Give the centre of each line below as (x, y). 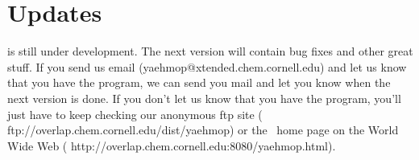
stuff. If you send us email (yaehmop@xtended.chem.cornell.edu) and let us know (207, 66)
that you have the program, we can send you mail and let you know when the (199, 82)
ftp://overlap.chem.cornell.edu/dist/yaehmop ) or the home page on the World (203, 130)
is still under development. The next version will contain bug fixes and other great (210, 51)
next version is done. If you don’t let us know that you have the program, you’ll (204, 98)
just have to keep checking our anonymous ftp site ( (135, 114)
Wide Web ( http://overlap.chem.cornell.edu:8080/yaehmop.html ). (172, 145)
